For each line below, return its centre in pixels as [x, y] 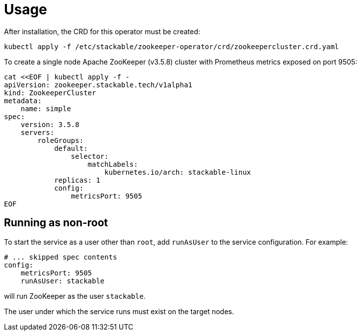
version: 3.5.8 [50, 124]
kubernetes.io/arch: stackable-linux [178, 172]
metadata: [23, 100]
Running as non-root [56, 223]
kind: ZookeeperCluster [50, 93]
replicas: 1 [77, 180]
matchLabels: [113, 164]
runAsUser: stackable [63, 281]
